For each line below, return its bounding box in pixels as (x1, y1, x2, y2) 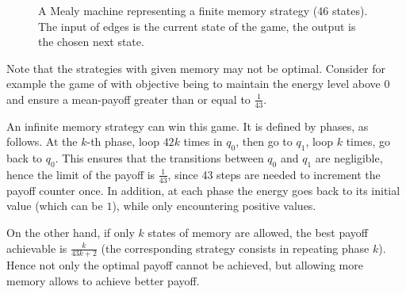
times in (183, 133, 223, 150)
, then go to (236, 133, 293, 150)
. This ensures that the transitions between (55, 150, 264, 166)
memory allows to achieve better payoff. (6, 273, 200, 289)
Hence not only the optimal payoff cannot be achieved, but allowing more (6, 257, 363, 273)
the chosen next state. (38, 33, 144, 50)
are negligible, (315, 150, 383, 166)
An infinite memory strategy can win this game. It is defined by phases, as (6, 117, 369, 134)
